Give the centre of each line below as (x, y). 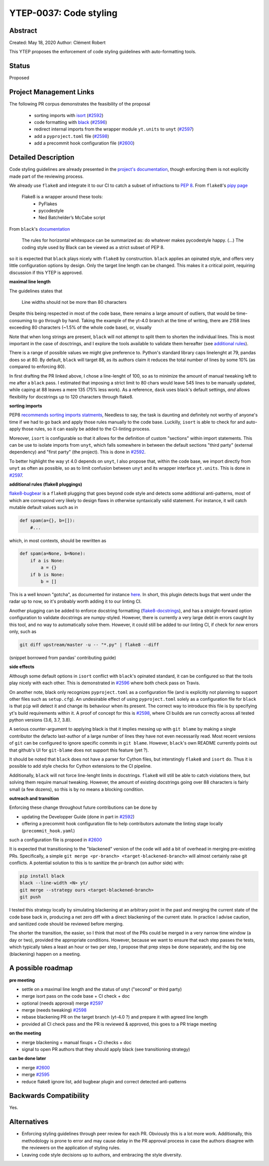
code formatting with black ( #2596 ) (70, 123)
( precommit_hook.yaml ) (48, 831)
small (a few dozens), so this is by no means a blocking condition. (77, 789)
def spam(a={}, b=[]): (47, 521)
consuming (21, 320)
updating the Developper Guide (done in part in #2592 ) (78, 816)
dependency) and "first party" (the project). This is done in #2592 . (77, 452)
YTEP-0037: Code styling (63, 13)
